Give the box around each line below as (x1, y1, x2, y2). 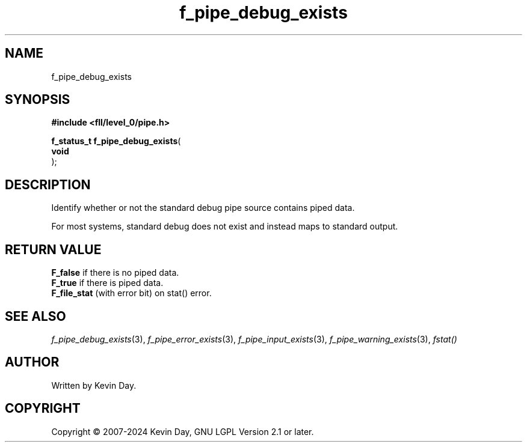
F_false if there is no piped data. (51, 267, 179, 278)
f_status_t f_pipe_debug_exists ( (51, 136, 181, 147)
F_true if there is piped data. (51, 278, 164, 288)
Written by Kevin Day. (51, 380, 137, 391)
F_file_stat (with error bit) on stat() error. (51, 288, 212, 299)
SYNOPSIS (5, 92, 70, 108)
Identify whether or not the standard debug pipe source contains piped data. (51, 202, 355, 213)
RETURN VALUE (5, 242, 102, 257)
